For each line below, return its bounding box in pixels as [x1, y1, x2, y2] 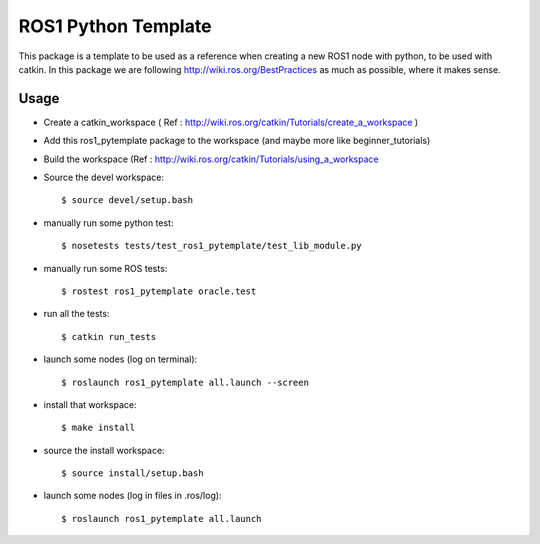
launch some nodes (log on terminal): [43, 353, 198, 365]
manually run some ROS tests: [43, 262, 168, 274]
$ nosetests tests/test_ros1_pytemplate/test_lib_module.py [61, 240, 362, 252]
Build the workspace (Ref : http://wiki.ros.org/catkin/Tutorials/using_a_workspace [43, 153, 379, 165]
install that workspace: [43, 398, 137, 410]
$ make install [61, 422, 136, 434]
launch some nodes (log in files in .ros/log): [43, 490, 222, 502]
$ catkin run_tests [61, 331, 157, 342]
